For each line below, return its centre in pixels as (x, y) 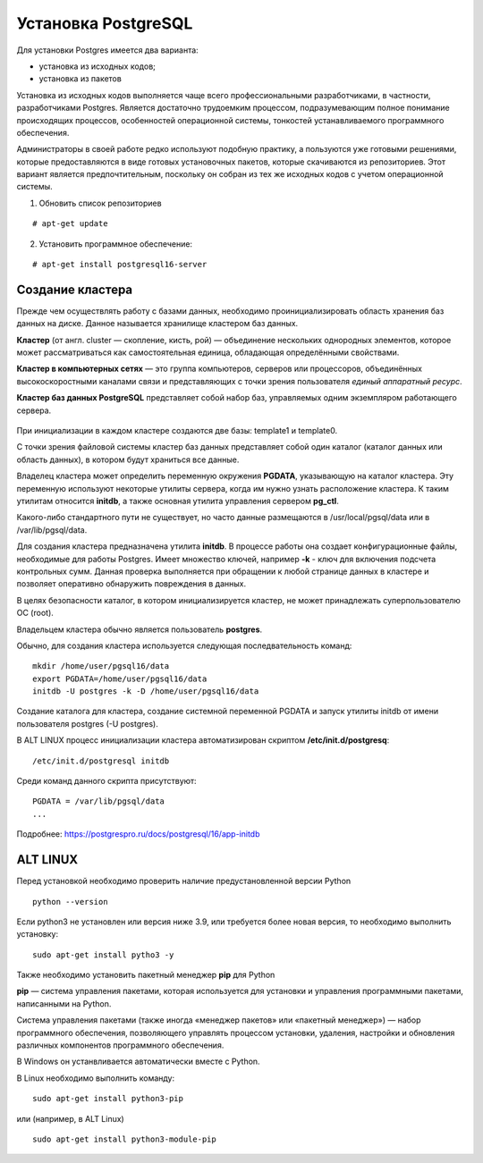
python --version (70, 902)
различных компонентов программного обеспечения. (120, 1045)
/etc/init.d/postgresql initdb (101, 761)
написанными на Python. (64, 1003)
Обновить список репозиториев (100, 203)
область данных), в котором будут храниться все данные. (128, 459)
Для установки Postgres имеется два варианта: (107, 50)
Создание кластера (75, 289)
